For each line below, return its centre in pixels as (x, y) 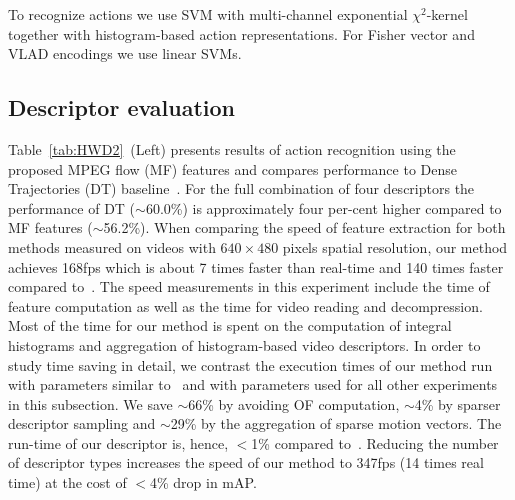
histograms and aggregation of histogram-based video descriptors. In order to (244, 344)
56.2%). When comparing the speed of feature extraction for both (304, 227)
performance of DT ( (72, 207)
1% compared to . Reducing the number (375, 442)
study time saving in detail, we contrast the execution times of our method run (250, 364)
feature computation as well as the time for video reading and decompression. (245, 305)
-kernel (447, 14)
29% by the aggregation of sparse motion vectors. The (336, 423)
